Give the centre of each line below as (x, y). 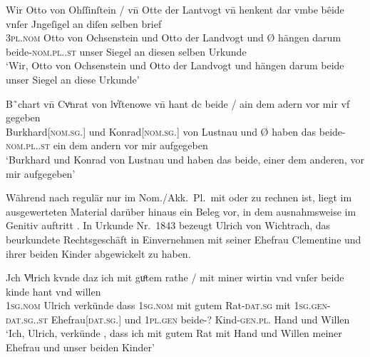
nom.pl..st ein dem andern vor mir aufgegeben (107, 145)
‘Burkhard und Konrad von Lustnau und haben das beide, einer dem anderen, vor (185, 159)
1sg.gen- (312, 305)
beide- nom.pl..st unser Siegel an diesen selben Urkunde (126, 51)
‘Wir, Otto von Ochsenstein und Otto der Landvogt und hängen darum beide (175, 65)
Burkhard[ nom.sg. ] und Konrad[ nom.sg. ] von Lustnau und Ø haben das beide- (176, 131)
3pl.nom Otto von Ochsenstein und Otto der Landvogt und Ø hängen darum (174, 37)
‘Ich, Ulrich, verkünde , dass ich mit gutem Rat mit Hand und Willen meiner (174, 333)
